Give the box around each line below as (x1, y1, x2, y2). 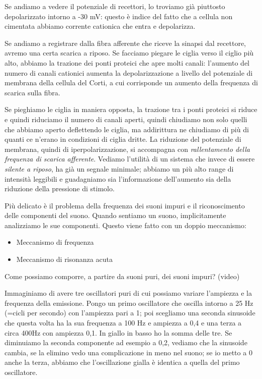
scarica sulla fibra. (5, 87, 60, 97)
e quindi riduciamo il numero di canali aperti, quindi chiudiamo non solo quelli (5, 114, 247, 124)
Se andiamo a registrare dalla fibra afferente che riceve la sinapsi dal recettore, (5, 37, 246, 48)
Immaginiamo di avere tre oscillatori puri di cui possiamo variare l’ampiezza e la (5, 288, 252, 298)
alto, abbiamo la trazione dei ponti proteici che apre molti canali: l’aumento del (5, 57, 250, 68)
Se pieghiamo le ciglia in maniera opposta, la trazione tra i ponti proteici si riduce (5, 104, 257, 115)
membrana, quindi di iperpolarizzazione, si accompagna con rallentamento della (5, 143, 250, 154)
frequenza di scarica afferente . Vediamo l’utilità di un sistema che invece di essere (5, 153, 255, 164)
